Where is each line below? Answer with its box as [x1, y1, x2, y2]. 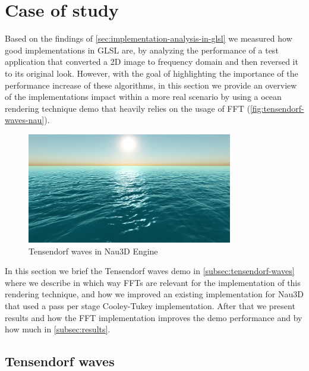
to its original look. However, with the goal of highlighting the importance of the [5, 67, 298, 79]
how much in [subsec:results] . [5, 323, 111, 335]
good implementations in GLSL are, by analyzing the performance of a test [5, 43, 279, 56]
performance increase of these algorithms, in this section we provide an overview [5, 78, 297, 91]
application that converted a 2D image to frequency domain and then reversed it [5, 55, 298, 68]
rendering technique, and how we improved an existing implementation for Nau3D [5, 288, 304, 300]
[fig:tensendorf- [250, 102, 304, 114]
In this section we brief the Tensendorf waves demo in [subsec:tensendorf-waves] [5, 265, 295, 277]
